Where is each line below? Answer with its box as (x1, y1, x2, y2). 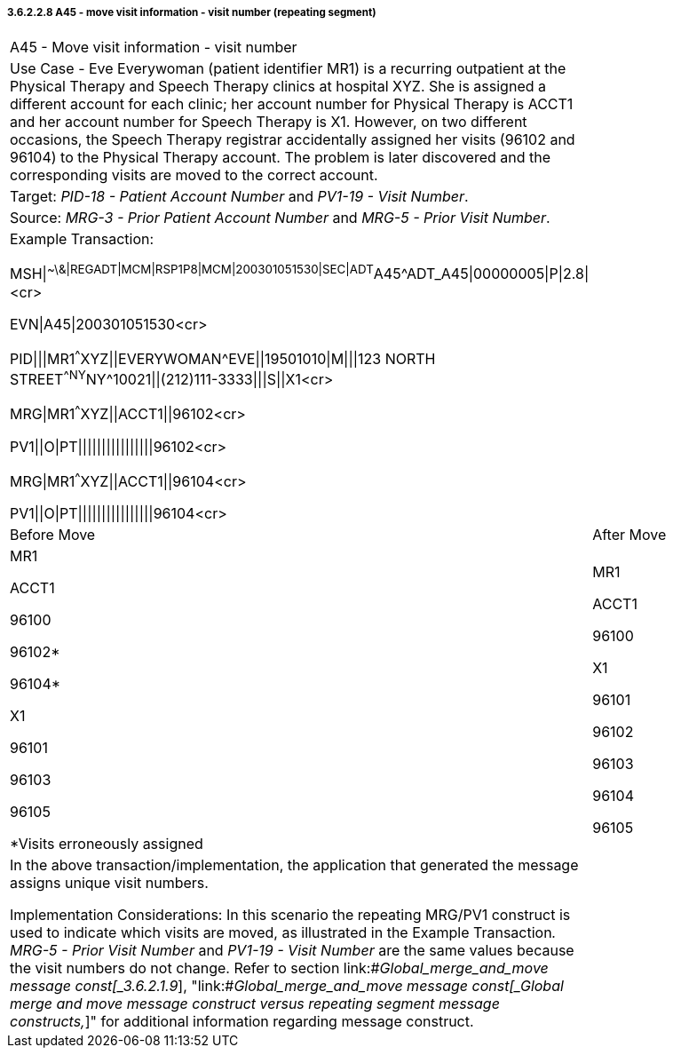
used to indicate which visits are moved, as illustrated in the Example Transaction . (10, 924, 557, 942)
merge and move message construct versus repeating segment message (10, 995, 500, 1013)
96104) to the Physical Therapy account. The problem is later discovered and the (10, 148, 551, 167)
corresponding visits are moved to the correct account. (10, 166, 378, 185)
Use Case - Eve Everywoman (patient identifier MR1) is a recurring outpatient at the (10, 59, 566, 78)
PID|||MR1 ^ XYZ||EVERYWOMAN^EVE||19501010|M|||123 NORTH (10, 346, 436, 369)
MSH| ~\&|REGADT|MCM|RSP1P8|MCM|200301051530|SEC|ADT (10, 262, 374, 283)
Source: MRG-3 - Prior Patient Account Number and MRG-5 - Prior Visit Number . (10, 209, 550, 227)
